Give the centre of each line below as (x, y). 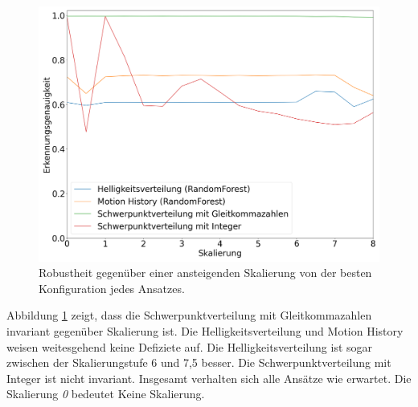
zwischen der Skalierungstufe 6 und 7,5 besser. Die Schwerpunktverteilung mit (199, 362)
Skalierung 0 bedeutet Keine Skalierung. (106, 394)
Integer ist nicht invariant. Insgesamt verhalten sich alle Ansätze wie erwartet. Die (209, 378)
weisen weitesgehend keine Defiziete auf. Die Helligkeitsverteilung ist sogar (190, 346)
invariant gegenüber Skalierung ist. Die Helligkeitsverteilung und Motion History (205, 330)
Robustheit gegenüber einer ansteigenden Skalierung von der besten (205, 273)
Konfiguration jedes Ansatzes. (112, 288)
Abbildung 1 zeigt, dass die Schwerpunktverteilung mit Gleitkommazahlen (189, 315)
